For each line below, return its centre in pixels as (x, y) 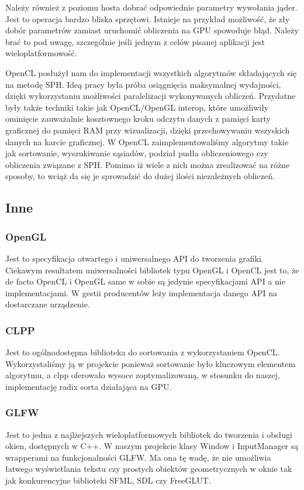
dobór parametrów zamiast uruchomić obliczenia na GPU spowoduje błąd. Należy (152, 30)
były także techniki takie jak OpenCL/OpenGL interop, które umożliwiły (137, 107)
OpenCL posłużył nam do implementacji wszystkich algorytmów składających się (151, 72)
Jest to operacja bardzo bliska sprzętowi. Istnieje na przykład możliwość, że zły (148, 18)
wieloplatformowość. (41, 53)
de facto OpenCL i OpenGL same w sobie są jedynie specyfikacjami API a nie (145, 281)
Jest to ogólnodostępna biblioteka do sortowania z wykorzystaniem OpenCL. (143, 352)
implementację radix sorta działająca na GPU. (89, 386)
